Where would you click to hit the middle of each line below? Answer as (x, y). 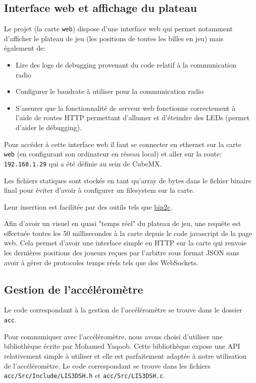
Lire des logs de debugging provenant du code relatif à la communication (126, 65)
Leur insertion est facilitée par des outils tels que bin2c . (88, 206)
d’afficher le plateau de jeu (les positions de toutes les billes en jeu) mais (114, 38)
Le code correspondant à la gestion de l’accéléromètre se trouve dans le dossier (123, 310)
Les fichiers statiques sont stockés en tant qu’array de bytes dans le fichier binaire (128, 180)
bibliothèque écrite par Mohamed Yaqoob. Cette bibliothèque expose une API (122, 346)
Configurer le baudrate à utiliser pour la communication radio (109, 91)
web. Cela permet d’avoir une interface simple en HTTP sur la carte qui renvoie (125, 243)
